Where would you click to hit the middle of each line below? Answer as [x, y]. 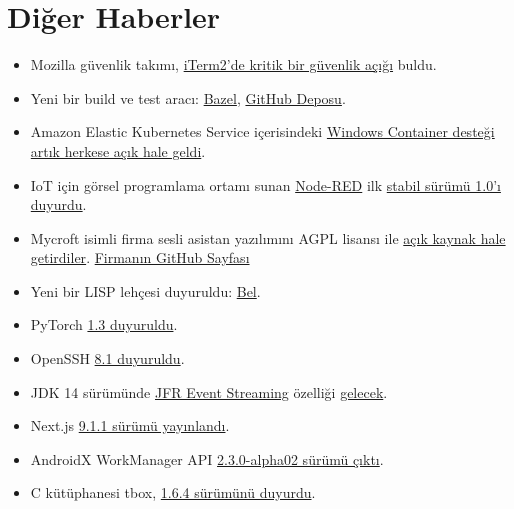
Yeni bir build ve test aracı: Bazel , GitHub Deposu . [188, 97]
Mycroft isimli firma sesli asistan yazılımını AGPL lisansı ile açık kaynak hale [268, 237]
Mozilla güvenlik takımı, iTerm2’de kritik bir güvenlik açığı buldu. [233, 64]
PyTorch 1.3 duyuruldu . [104, 324]
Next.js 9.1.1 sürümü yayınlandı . [130, 425]
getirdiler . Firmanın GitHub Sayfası [140, 257]
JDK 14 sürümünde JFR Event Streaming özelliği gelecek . [209, 391]
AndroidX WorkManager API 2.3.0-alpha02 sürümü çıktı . [207, 458]
